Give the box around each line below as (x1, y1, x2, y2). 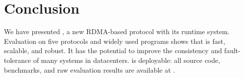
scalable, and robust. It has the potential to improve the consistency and (4, 45, 222, 56)
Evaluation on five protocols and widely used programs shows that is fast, (4, 36, 225, 46)
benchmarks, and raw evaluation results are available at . (4, 64, 175, 75)
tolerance (4, 55, 31, 65)
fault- (224, 45, 241, 56)
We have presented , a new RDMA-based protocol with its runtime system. (4, 26, 230, 37)
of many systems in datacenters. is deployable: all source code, (33, 55, 220, 65)
